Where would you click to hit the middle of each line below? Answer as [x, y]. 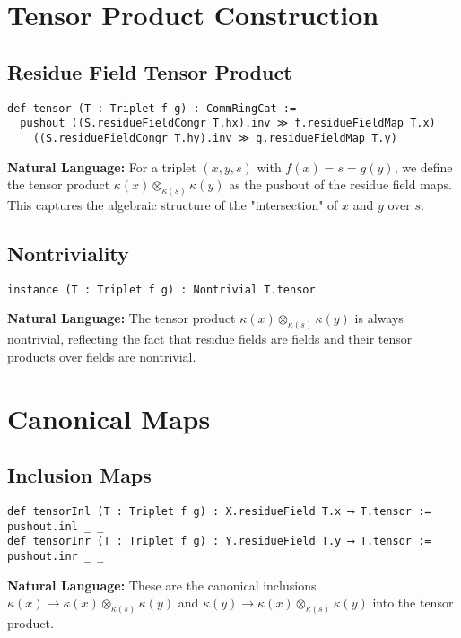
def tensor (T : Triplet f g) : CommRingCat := [152, 108]
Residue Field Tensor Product [150, 71]
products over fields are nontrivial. [102, 356]
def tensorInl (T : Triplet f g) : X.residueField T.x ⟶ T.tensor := [219, 512]
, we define [423, 166]
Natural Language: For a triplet [102, 166]
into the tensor [413, 603]
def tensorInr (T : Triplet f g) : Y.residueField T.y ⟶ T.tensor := [219, 542]
